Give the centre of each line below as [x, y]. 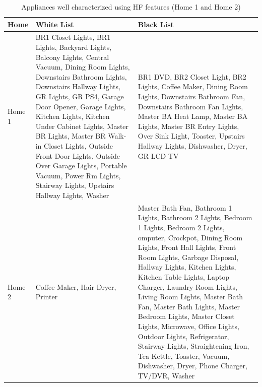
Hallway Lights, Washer [72, 195]
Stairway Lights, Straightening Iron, [193, 346]
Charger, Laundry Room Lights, [187, 286]
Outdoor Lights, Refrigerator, [183, 336]
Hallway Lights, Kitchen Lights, [187, 267]
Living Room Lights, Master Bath [190, 297]
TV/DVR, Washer [166, 375]
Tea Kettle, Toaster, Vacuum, [184, 356]
